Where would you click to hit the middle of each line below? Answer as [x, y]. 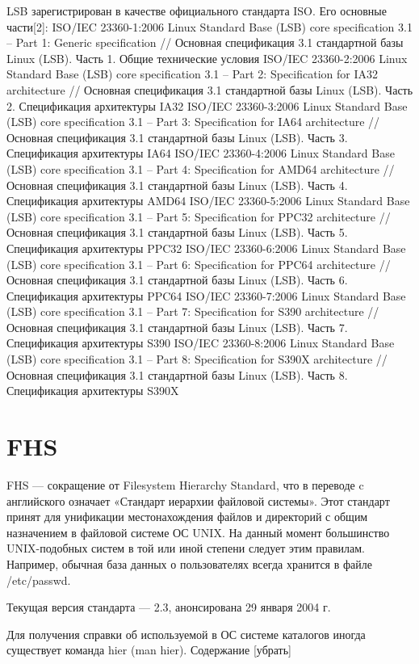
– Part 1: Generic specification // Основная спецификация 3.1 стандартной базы [205, 42]
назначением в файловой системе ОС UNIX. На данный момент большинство [198, 532]
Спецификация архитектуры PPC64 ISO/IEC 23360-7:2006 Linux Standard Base [206, 295]
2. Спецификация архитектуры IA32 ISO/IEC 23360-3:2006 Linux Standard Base [207, 105]
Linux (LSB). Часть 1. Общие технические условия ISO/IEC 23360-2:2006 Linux [207, 58]
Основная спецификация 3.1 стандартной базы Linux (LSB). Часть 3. [177, 137]
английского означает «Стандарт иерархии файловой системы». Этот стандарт [198, 500]
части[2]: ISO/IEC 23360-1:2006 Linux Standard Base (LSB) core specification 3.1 [209, 26]
